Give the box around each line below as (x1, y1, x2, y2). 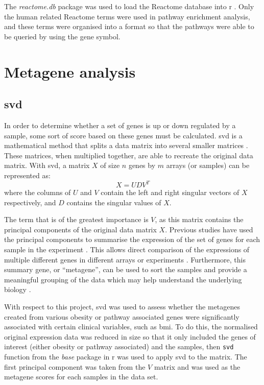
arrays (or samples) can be (166, 160, 250, 171)
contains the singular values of (66, 197, 161, 207)
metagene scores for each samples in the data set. (4, 371, 158, 382)
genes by (128, 160, 156, 171)
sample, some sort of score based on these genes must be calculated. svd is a (4, 130, 243, 140)
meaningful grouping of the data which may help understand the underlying (4, 274, 242, 284)
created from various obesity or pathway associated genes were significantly (4, 311, 239, 322)
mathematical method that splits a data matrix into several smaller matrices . (4, 140, 248, 151)
